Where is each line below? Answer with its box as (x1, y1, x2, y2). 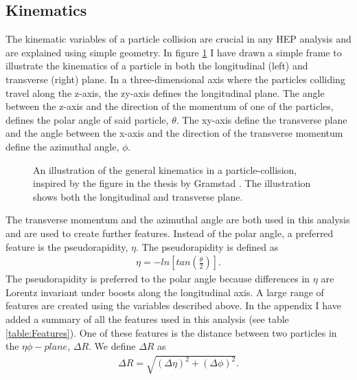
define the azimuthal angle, (5, 139, 119, 153)
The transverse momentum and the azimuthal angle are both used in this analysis (5, 212, 350, 227)
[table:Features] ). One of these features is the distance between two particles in (5, 325, 337, 339)
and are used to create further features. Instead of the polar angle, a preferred (5, 225, 334, 240)
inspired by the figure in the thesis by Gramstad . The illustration (33, 176, 311, 190)
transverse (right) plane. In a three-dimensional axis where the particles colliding (5, 71, 345, 86)
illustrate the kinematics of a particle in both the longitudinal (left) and (5, 58, 308, 73)
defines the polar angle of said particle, (5, 112, 169, 126)
